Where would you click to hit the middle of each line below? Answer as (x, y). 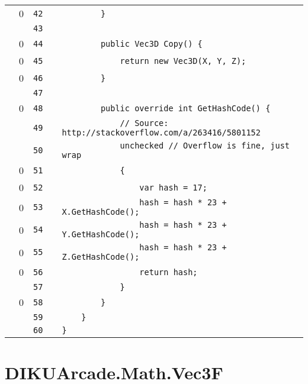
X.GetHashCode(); (101, 212)
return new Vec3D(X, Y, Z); (183, 61)
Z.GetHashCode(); (101, 257)
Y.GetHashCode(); (101, 234)
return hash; (169, 272)
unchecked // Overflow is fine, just (205, 146)
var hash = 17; (173, 187)
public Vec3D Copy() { (151, 43)
